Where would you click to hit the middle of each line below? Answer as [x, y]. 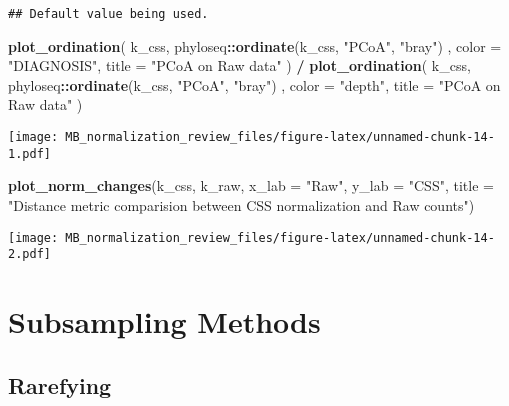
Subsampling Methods [164, 321]
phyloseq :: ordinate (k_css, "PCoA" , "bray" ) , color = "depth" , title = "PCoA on [254, 84]
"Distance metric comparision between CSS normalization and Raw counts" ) [241, 204]
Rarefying [60, 384]
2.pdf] [29, 254]
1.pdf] [29, 153]
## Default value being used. [108, 14]
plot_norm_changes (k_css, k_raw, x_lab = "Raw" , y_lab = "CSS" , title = [251, 185]
